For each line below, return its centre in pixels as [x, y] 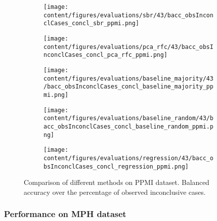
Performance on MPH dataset [65, 214]
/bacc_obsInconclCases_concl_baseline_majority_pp [129, 87]
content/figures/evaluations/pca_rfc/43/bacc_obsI [129, 47]
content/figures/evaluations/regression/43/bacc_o [129, 158]
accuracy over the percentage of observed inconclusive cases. [115, 192]
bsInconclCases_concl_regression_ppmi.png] [116, 166]
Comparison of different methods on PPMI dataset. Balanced [117, 182]
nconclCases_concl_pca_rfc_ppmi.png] [106, 55]
